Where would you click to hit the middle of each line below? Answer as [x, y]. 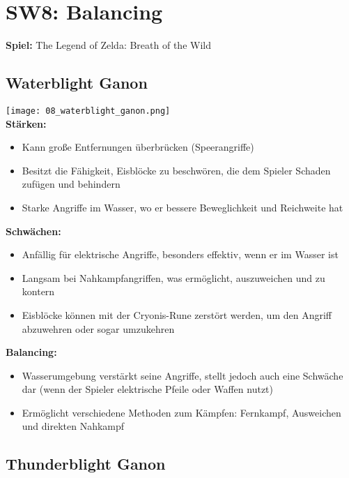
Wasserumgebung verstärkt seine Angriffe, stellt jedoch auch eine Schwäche [183, 375]
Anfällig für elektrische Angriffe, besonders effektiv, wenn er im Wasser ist [180, 254]
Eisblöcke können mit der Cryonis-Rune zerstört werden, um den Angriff [177, 314]
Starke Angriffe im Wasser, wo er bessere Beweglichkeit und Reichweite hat [183, 207]
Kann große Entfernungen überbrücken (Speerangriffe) [138, 147]
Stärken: [26, 123]
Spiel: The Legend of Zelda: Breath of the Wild [108, 45]
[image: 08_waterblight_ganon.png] [88, 111]
